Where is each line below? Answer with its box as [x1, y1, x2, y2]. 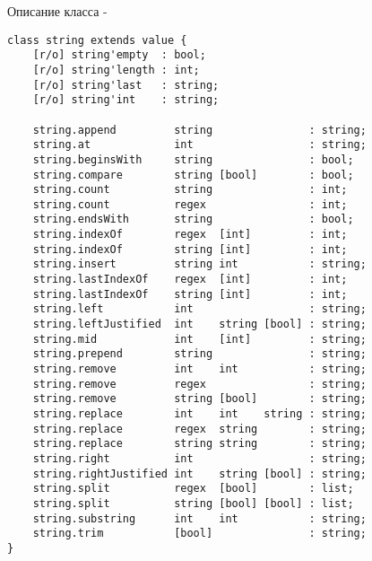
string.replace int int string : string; [32, 408, 367, 420]
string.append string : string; [32, 123, 367, 136]
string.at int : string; [32, 138, 367, 152]
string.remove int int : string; [32, 363, 367, 376]
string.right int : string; [32, 451, 367, 465]
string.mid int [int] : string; [32, 332, 367, 346]
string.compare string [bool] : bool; [32, 168, 354, 181]
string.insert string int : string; [32, 258, 367, 271]
